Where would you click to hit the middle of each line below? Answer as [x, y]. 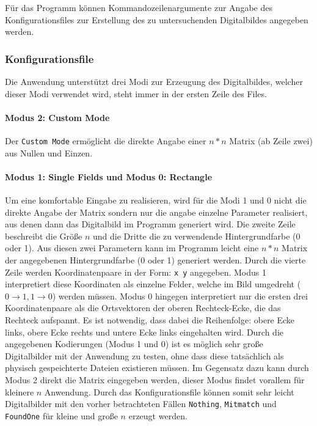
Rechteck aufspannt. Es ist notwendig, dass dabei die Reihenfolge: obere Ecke [150, 320]
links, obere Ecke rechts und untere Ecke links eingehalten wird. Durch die [144, 332]
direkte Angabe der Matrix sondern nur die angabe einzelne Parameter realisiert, [156, 212]
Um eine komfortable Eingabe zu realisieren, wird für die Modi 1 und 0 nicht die [156, 200]
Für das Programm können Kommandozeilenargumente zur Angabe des [139, 7]
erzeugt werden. [158, 415]
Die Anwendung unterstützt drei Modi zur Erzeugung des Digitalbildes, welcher [154, 81]
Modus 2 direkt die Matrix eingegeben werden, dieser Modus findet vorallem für [155, 380]
